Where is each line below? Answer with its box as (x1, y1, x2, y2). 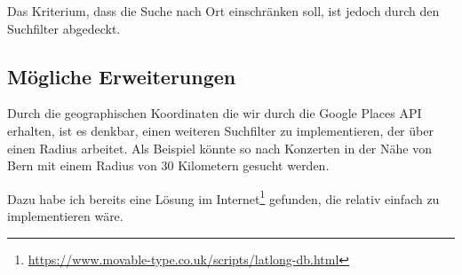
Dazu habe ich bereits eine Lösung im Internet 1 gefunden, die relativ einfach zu (7, 186, 440, 208)
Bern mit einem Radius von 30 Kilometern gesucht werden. (7, 156, 330, 175)
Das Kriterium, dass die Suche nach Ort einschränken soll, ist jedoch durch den (7, 2, 440, 20)
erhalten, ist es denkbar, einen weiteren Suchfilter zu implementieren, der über (7, 121, 434, 139)
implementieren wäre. (7, 207, 123, 225)
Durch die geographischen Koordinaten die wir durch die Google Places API (7, 104, 422, 122)
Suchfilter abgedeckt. (7, 19, 121, 37)
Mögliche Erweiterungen (7, 62, 236, 90)
